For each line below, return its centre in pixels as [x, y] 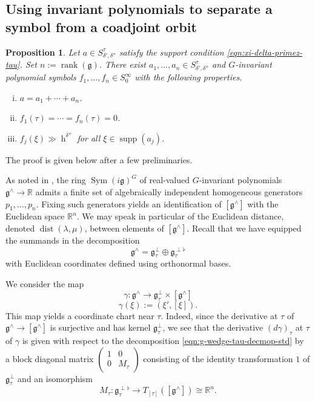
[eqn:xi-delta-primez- [264, 52]
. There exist [122, 64]
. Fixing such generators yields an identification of [129, 203]
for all [89, 138]
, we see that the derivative [213, 327]
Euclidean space [35, 216]
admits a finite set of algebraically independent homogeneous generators [169, 192]
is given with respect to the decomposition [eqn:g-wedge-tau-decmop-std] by [163, 340]
